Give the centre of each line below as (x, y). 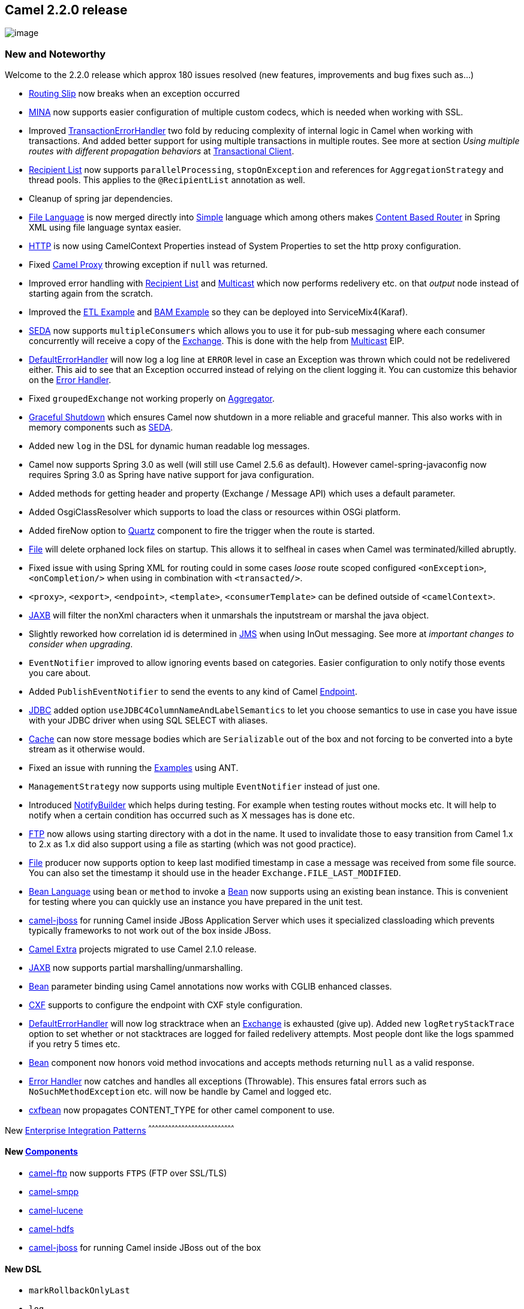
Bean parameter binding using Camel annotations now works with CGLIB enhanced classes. (210, 987)
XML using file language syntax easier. (105, 228)
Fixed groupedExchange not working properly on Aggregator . (152, 399)
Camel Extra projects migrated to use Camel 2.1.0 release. (143, 949)
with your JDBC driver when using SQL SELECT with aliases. (148, 721)
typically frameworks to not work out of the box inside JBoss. (150, 931)
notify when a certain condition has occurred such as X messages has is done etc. (192, 815)
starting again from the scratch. (91, 294)
